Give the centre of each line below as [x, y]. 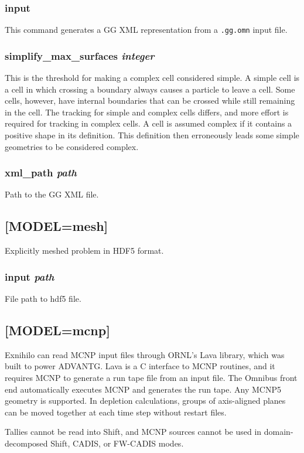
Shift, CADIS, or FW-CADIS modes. [117, 443]
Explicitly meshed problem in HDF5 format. [84, 251]
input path [30, 276]
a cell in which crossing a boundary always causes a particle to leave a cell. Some [150, 89]
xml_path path [41, 173]
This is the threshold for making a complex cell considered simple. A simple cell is [152, 78]
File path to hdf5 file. [43, 299]
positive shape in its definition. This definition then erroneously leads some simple [152, 135]
